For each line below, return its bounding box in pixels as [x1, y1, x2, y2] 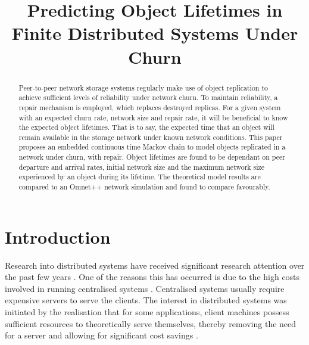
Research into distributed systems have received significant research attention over [5, 259, 305, 271]
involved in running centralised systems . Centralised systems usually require [5, 282, 285, 294]
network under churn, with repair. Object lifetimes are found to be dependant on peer [18, 152, 286, 162]
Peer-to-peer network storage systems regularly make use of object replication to [18, 82, 268, 92]
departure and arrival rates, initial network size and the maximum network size [18, 161, 265, 172]
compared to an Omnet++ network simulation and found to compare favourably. [18, 182, 270, 192]
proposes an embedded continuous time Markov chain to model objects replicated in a [18, 142, 286, 152]
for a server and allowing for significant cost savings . [5, 329, 198, 341]
